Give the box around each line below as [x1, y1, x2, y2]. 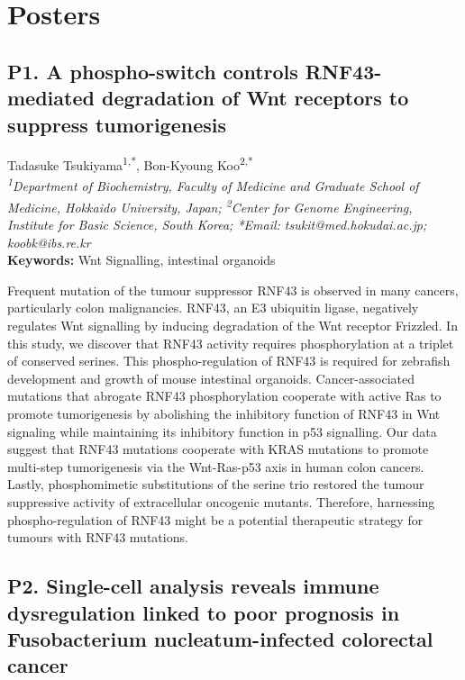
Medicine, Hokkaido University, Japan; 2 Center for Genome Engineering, [7, 195, 413, 216]
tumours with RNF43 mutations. [7, 528, 188, 547]
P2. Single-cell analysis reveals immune [7, 572, 379, 600]
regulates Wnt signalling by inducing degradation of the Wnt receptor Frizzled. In [7, 316, 458, 335]
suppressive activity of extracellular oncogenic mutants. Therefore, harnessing [7, 493, 435, 512]
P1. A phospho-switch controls [7, 57, 298, 85]
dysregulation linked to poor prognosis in [7, 598, 400, 626]
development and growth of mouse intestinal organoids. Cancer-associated [7, 368, 415, 387]
